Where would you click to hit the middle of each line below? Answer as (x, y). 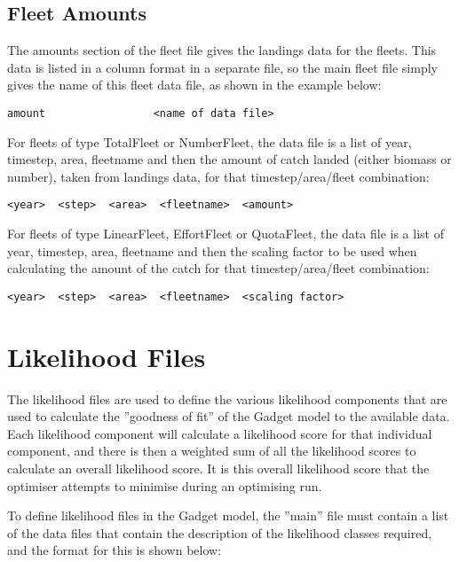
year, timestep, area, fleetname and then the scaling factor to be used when (212, 250)
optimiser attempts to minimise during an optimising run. (165, 485)
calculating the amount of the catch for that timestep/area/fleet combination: (218, 268)
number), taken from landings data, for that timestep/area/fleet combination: (218, 176)
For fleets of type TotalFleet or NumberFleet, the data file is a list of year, (210, 141)
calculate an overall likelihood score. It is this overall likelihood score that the (218, 468)
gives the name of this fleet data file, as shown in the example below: (194, 85)
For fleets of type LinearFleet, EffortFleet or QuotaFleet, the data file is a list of (226, 234)
